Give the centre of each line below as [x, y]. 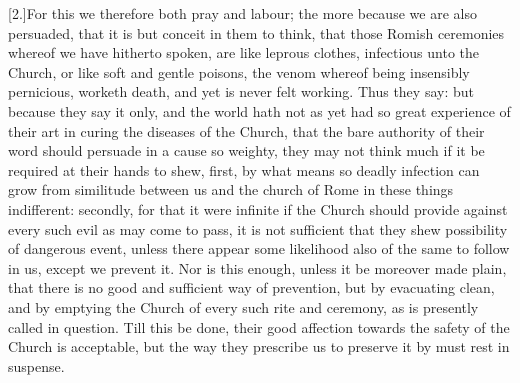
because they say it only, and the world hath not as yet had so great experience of [259, 110]
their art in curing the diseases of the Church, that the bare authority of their [246, 130]
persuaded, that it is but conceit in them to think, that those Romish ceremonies [256, 32]
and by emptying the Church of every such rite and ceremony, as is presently [243, 306]
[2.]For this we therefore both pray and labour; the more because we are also [242, 13]
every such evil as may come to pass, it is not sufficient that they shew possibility [258, 228]
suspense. [36, 365]
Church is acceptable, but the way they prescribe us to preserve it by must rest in [259, 346]
